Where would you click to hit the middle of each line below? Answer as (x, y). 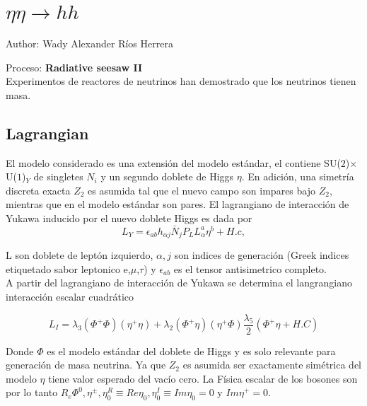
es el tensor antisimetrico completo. (250, 268)
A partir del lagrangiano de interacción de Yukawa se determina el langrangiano (179, 283)
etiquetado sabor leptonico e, (68, 268)
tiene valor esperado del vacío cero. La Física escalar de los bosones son (203, 378)
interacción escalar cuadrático (70, 296)
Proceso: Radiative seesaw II (74, 67)
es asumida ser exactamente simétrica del (272, 365)
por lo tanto (32, 392)
